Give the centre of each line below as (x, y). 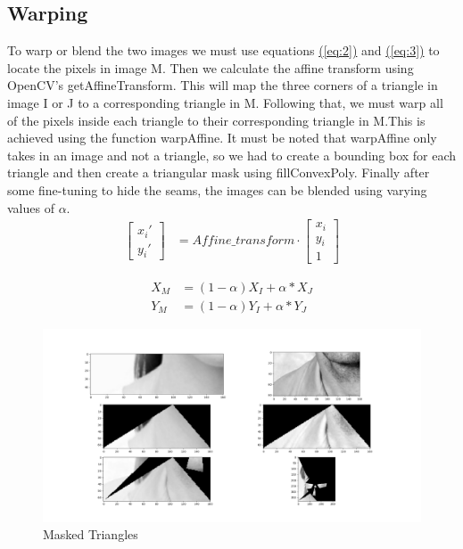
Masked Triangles (91, 534)
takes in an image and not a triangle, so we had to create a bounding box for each (232, 155)
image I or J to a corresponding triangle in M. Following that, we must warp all (225, 102)
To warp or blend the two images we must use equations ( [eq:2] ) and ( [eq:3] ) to (223, 50)
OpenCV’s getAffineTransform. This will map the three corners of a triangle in (223, 85)
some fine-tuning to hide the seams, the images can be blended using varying (217, 189)
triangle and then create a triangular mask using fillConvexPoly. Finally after (219, 172)
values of (31, 207)
